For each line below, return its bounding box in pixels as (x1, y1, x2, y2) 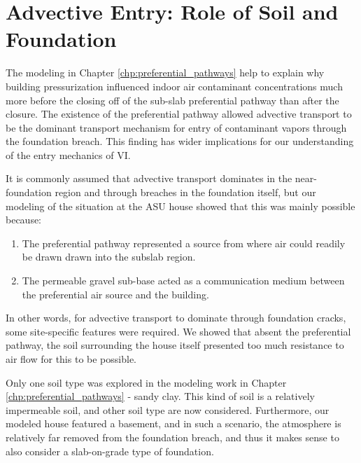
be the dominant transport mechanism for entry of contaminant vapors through (6, 120, 347, 134)
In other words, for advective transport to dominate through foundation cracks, (6, 310, 346, 325)
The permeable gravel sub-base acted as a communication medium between (22, 273, 345, 288)
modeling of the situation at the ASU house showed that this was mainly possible (6, 198, 355, 213)
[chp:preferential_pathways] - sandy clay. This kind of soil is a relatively (6, 389, 315, 403)
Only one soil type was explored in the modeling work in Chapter (6, 375, 287, 389)
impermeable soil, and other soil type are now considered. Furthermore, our (6, 402, 330, 417)
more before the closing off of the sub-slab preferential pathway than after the (6, 92, 339, 107)
